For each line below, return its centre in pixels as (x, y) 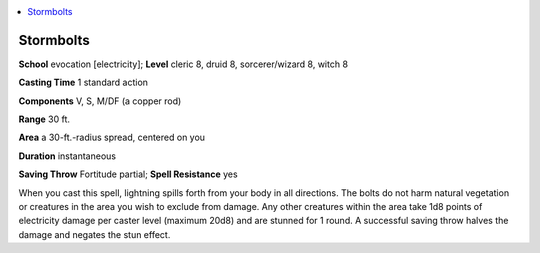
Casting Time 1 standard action (83, 82)
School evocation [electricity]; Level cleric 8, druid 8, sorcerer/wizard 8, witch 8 (183, 64)
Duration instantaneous (67, 156)
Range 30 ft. (44, 119)
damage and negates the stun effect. (94, 234)
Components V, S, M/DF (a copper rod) (100, 101)
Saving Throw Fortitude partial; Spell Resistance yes (128, 174)
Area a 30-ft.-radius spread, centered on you (111, 137)
